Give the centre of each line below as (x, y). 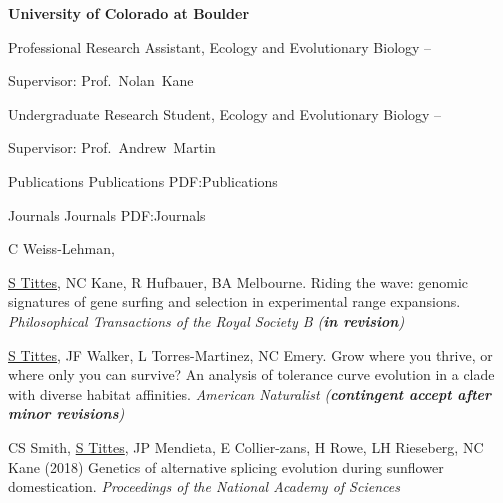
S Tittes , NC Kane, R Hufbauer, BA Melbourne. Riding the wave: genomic (238, 281)
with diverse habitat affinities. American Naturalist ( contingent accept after (250, 393)
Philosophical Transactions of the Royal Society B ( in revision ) (206, 320)
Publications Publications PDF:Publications (143, 180)
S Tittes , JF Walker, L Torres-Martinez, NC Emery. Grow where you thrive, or (250, 354)
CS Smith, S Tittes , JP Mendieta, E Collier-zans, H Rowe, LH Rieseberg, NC (246, 446)
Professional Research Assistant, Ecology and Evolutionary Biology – (220, 46)
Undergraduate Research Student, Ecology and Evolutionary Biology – (225, 113)
